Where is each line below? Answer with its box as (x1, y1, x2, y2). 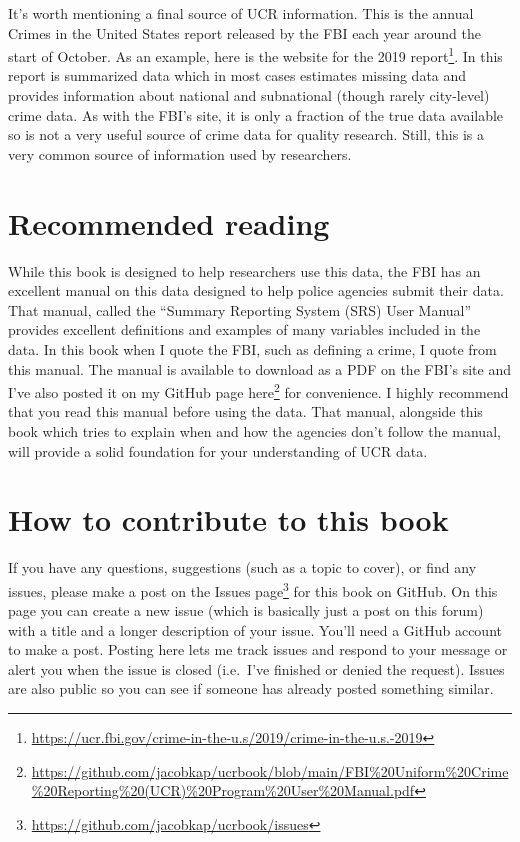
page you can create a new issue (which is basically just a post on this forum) (8, 600, 484, 621)
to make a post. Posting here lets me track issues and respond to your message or (8, 639, 508, 660)
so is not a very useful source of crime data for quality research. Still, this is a (8, 124, 484, 145)
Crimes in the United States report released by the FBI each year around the (8, 22, 481, 43)
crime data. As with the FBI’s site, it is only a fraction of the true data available (8, 104, 504, 125)
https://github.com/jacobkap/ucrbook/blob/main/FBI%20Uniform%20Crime (31, 760, 509, 781)
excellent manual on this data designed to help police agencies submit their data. (8, 280, 504, 301)
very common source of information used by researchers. (8, 143, 352, 164)
